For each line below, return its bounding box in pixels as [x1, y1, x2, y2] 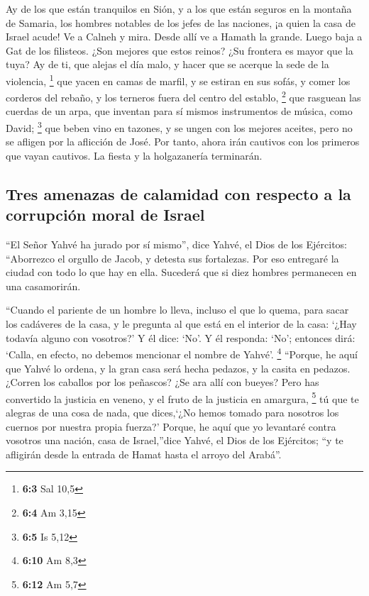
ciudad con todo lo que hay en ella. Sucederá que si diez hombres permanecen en [6, 265, 357, 280]
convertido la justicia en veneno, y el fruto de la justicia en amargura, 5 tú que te [6, 389, 359, 406]
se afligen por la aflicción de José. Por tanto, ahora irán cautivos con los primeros [6, 134, 360, 149]
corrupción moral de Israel [6, 204, 205, 226]
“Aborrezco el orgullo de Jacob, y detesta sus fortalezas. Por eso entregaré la [6, 250, 339, 265]
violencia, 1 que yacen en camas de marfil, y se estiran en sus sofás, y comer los [6, 71, 351, 88]
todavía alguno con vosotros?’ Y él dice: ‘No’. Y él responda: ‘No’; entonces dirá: [6, 330, 356, 345]
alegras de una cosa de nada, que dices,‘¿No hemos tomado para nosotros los [6, 404, 339, 419]
